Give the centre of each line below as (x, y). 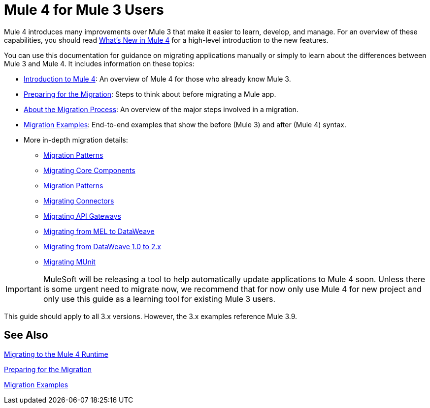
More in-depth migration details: (76, 140)
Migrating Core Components (89, 170)
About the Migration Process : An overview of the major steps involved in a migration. (161, 109)
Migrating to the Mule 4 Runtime (56, 354)
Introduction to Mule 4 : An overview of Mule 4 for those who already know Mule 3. (157, 79)
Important (23, 289)
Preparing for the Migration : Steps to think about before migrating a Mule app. (150, 94)
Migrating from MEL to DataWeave (99, 231)
